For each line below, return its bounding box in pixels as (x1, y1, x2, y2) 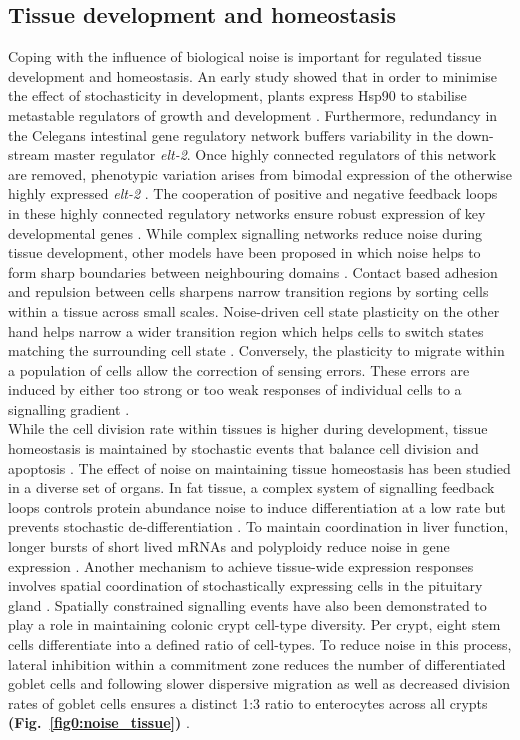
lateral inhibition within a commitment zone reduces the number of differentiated (8, 653, 506, 674)
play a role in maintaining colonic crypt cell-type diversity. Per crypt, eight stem (8, 614, 501, 635)
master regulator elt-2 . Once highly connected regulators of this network (53, 144, 497, 165)
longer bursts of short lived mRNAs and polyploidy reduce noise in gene (8, 536, 450, 557)
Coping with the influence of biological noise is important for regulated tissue (8, 46, 482, 67)
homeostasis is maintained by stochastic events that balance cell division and (8, 438, 479, 459)
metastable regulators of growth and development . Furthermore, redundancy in (8, 104, 498, 125)
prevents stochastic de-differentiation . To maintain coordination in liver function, (8, 516, 509, 537)
